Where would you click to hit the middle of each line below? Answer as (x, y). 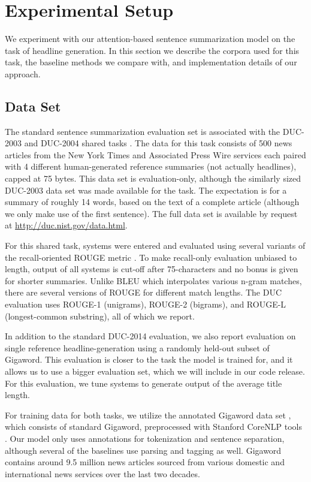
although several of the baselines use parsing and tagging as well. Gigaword (143, 450)
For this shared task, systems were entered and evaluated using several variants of (155, 245)
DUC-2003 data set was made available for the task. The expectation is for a (146, 190)
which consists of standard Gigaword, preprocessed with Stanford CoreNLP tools (153, 427)
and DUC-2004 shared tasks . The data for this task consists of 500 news (158, 143)
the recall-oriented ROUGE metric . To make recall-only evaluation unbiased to (151, 257)
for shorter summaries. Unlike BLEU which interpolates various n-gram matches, (153, 280)
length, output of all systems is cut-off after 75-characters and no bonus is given (152, 269)
